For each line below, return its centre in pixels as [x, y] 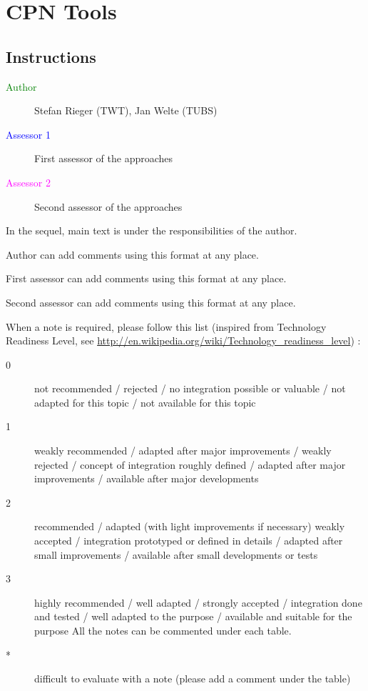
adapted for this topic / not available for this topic [145, 402]
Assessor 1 [28, 134]
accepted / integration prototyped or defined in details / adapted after [189, 541]
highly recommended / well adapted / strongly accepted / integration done [198, 602]
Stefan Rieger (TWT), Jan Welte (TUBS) [126, 110]
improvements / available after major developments [147, 478]
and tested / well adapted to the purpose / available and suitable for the [193, 616]
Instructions [51, 56]
